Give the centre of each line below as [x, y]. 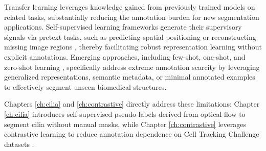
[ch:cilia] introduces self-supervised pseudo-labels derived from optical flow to [125, 114]
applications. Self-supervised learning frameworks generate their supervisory [123, 27]
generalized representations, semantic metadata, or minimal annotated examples [130, 77]
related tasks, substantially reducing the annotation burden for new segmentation [132, 17]
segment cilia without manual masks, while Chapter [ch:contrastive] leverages [125, 124]
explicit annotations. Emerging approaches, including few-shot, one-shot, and [125, 56]
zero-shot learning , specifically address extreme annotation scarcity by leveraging [132, 67]
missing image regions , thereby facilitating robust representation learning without [133, 47]
